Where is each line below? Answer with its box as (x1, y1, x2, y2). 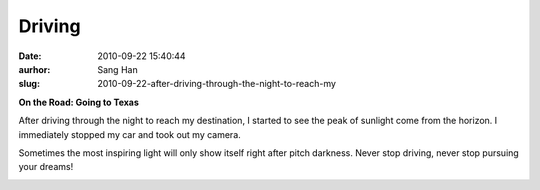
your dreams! (18, 161, 74, 173)
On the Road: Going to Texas (18, 96, 140, 108)
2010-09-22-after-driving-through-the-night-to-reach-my (97, 78, 337, 90)
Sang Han (97, 63, 139, 75)
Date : (18, 50, 42, 62)
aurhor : (18, 63, 51, 75)
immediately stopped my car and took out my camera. (18, 128, 242, 140)
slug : (18, 78, 40, 90)
